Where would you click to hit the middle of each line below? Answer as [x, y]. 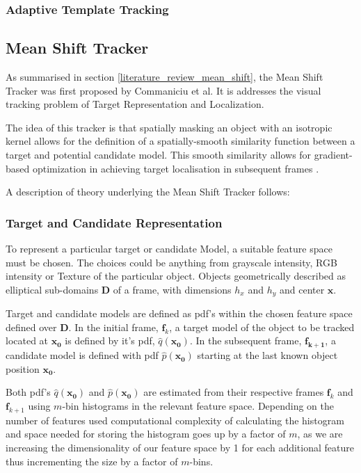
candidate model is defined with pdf [82, 355]
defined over [31, 327]
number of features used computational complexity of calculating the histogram [175, 420]
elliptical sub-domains [52, 289]
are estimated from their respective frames [234, 392]
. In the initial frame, [113, 327]
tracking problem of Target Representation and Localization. [135, 104]
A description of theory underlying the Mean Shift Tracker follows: [148, 192]
